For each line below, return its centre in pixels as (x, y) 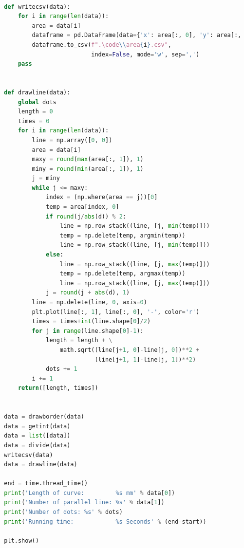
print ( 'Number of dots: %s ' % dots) (63, 512)
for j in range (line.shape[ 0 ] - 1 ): (88, 331)
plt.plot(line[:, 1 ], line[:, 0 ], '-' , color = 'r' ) (116, 312)
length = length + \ (79, 340)
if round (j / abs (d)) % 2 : (86, 216)
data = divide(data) (37, 445)
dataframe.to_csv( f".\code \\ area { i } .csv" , (102, 45)
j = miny (46, 178)
